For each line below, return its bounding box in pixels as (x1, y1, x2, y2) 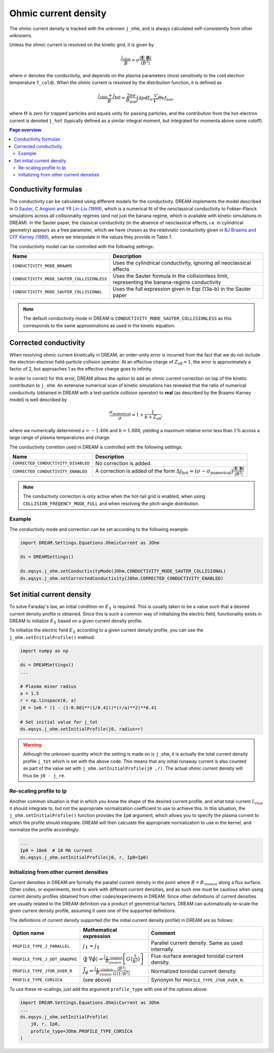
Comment (151, 929, 176, 937)
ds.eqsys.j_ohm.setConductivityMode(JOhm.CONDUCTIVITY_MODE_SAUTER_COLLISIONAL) (20, 568, 226, 574)
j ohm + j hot (98, 92, 121, 99)
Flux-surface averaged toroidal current (151, 952, 244, 959)
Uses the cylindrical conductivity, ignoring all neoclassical (112, 259, 251, 266)
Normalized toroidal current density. (151, 968, 237, 975)
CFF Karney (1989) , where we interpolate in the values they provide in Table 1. (9, 234, 173, 240)
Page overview (9, 127, 42, 133)
